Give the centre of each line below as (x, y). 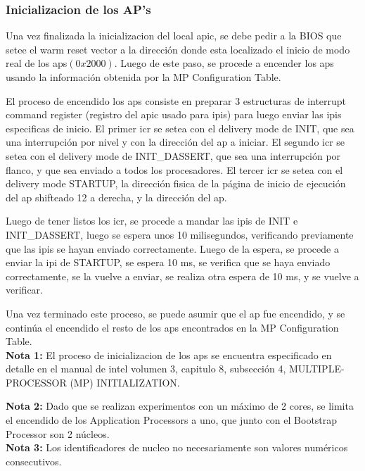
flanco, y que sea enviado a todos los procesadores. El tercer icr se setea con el (174, 169)
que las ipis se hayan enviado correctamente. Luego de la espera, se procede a (172, 248)
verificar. (24, 290)
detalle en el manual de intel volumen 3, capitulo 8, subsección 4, (146, 369)
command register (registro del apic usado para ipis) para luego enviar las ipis (174, 114)
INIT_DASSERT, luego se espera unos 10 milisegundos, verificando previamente (180, 234)
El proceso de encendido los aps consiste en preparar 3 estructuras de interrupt (176, 100)
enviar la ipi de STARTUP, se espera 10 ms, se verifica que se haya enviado (168, 262)
